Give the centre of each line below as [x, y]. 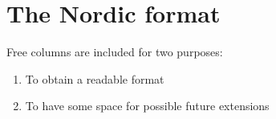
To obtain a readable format [95, 78]
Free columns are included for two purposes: [115, 52]
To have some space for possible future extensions [147, 106]
